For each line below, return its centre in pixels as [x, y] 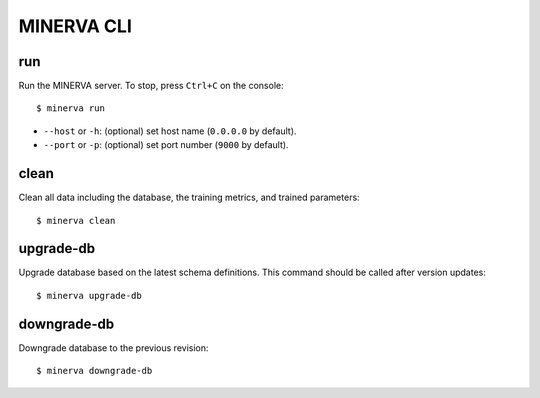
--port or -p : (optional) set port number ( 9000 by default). [166, 145]
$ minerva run [70, 108]
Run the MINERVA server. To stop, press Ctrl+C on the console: [151, 86]
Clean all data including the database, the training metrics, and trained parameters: [189, 197]
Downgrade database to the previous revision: [113, 347]
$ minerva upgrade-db [89, 295]
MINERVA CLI [75, 26]
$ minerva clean [76, 220]
